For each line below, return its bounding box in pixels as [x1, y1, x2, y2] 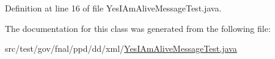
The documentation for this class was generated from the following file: [5, 22, 271, 34]
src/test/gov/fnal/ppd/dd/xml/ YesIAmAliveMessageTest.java [5, 42, 237, 55]
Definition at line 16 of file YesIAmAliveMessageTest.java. [5, 2, 222, 14]
